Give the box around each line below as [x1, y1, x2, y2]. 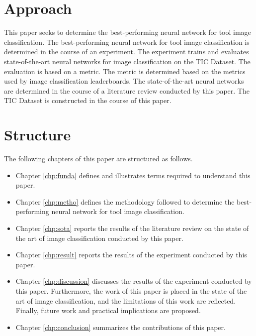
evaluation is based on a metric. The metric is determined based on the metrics [4, 66, 246, 76]
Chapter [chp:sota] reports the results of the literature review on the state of [15, 223, 249, 233]
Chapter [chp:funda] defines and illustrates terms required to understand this [15, 170, 251, 180]
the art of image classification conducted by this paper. [15, 232, 183, 243]
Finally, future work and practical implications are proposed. [15, 305, 201, 316]
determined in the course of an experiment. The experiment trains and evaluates [4, 46, 249, 57]
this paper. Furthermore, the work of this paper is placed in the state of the [15, 285, 247, 296]
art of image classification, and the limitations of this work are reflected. [15, 295, 236, 306]
